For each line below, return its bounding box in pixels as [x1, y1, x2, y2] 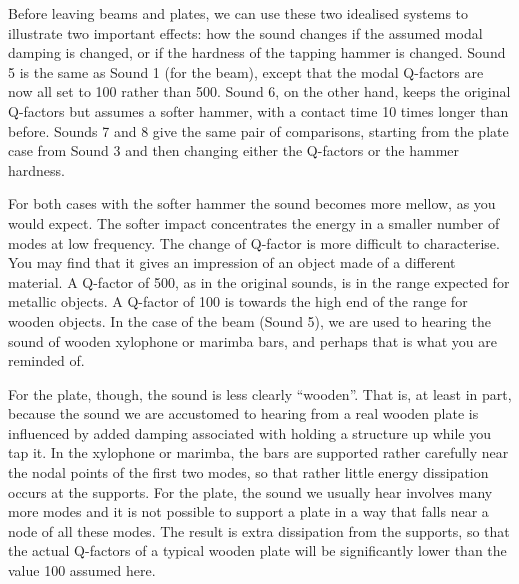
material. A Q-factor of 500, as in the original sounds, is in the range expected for [8, 271, 510, 292]
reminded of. [8, 350, 85, 371]
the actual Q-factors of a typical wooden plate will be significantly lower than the [8, 540, 507, 561]
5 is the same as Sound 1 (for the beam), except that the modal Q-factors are [8, 61, 484, 82]
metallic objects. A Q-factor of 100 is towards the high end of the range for [8, 291, 468, 312]
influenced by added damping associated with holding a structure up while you [8, 422, 491, 443]
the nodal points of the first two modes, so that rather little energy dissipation [8, 462, 489, 483]
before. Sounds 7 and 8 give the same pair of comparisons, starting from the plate [8, 120, 509, 141]
